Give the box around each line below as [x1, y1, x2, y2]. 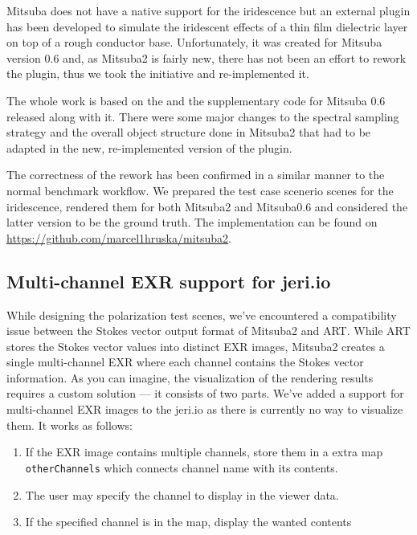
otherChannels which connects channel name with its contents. [25, 459, 338, 476]
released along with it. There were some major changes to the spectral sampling [6, 108, 399, 125]
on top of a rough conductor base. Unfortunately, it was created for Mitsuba [6, 34, 382, 51]
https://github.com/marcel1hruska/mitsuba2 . [6, 229, 231, 246]
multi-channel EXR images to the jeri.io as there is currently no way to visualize [6, 401, 403, 418]
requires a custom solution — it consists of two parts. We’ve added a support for [6, 385, 404, 402]
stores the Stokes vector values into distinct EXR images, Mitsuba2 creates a [6, 337, 385, 354]
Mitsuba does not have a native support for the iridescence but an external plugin [6, 2, 411, 18]
